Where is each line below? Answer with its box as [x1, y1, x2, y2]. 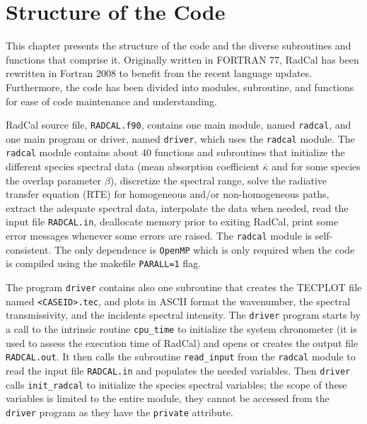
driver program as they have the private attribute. [6, 404, 233, 419]
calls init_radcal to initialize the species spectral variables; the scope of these [6, 377, 347, 391]
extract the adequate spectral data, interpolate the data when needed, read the [6, 200, 349, 215]
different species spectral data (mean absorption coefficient [6, 159, 260, 174]
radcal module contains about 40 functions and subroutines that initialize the [6, 145, 345, 160]
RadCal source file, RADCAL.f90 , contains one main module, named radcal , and [6, 117, 351, 132]
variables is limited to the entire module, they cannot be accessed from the [6, 391, 330, 406]
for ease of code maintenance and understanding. [6, 93, 217, 108]
